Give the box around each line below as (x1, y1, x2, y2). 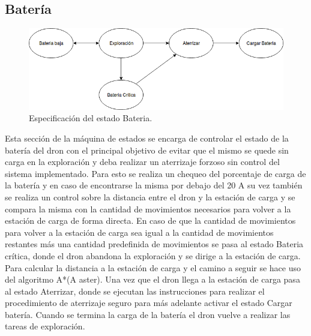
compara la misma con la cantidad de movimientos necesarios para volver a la (5, 202, 291, 215)
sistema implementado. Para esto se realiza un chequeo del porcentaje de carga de (5, 167, 306, 179)
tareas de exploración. (5, 320, 85, 332)
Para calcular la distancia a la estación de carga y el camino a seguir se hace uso (5, 261, 301, 274)
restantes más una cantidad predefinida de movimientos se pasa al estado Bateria (5, 238, 304, 250)
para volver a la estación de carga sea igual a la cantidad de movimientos (5, 226, 274, 238)
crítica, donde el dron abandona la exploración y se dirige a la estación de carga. (5, 249, 301, 262)
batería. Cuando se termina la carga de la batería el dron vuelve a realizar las (5, 308, 291, 320)
